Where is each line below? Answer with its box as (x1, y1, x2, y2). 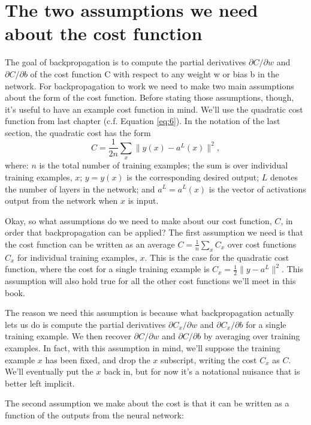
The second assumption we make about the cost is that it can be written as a (5, 397, 289, 409)
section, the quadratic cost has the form (5, 126, 151, 138)
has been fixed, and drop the (45, 353, 150, 366)
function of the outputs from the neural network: (5, 409, 184, 421)
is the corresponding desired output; (126, 170, 259, 183)
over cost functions (227, 237, 297, 250)
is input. (128, 194, 159, 207)
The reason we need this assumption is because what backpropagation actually (5, 306, 294, 319)
